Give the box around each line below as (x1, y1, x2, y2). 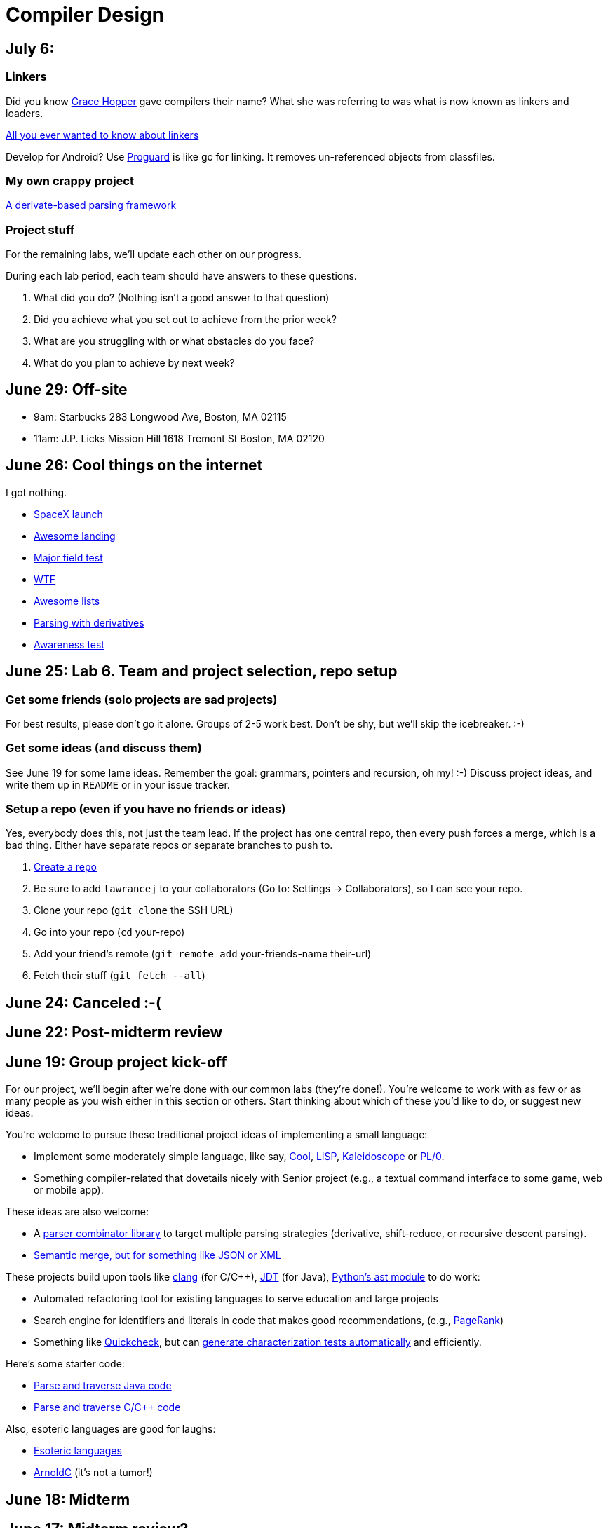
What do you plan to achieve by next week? (34, 357, 235, 369)
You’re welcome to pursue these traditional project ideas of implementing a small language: (6, 1128, 428, 1141)
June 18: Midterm (6, 1490, 130, 1508)
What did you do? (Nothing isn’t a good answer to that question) (34, 292, 330, 304)
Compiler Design (6, 3, 165, 27)
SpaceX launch (34, 507, 103, 520)
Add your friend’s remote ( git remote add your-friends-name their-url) (34, 948, 372, 960)
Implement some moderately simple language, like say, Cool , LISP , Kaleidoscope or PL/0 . (34, 1150, 445, 1163)
